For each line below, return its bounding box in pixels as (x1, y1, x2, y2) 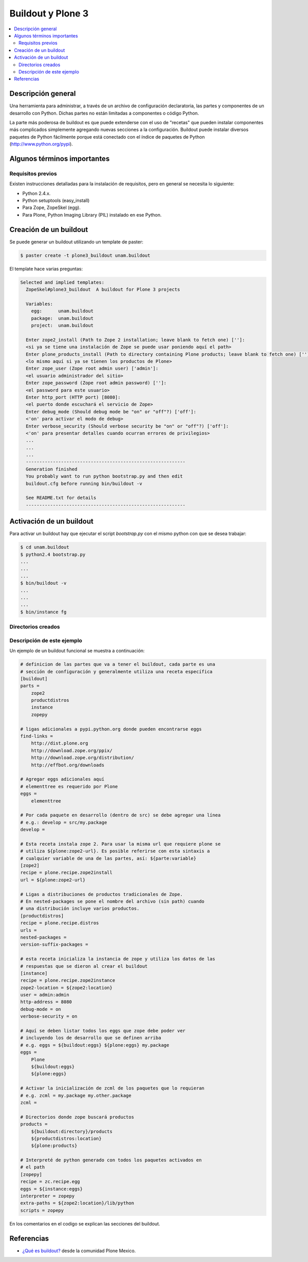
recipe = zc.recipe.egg (20, 1179, 81, 1184)
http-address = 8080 (20, 999, 72, 1005)
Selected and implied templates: (20, 279, 105, 285)
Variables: (26, 301, 53, 307)
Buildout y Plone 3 (9, 8, 89, 19)
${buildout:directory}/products (31, 1129, 113, 1134)
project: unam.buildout (31, 322, 94, 329)
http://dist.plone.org (31, 740, 88, 747)
